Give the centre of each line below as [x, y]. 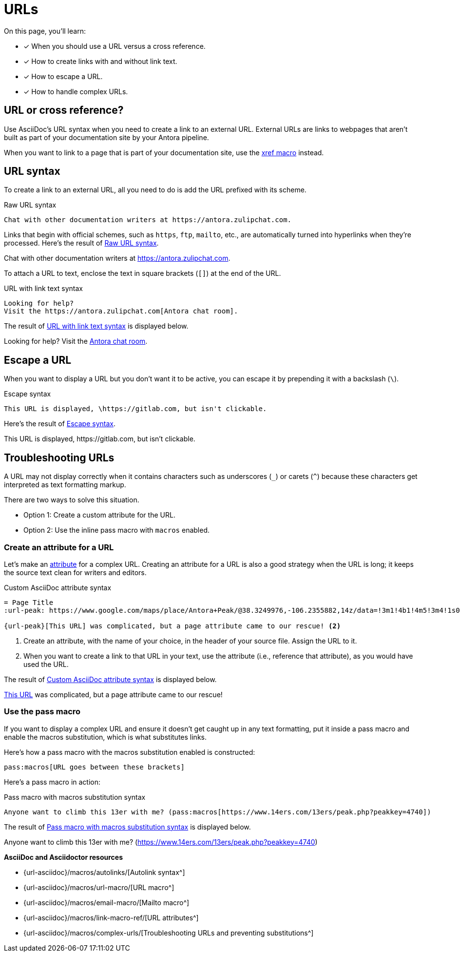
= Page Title [29, 602]
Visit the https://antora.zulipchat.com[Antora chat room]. [121, 311]
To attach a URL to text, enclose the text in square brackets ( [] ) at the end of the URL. [143, 273]
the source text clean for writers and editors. [75, 572]
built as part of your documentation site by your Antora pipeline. [106, 137]
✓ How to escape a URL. [63, 76]
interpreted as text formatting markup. [65, 485]
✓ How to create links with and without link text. [100, 61]
